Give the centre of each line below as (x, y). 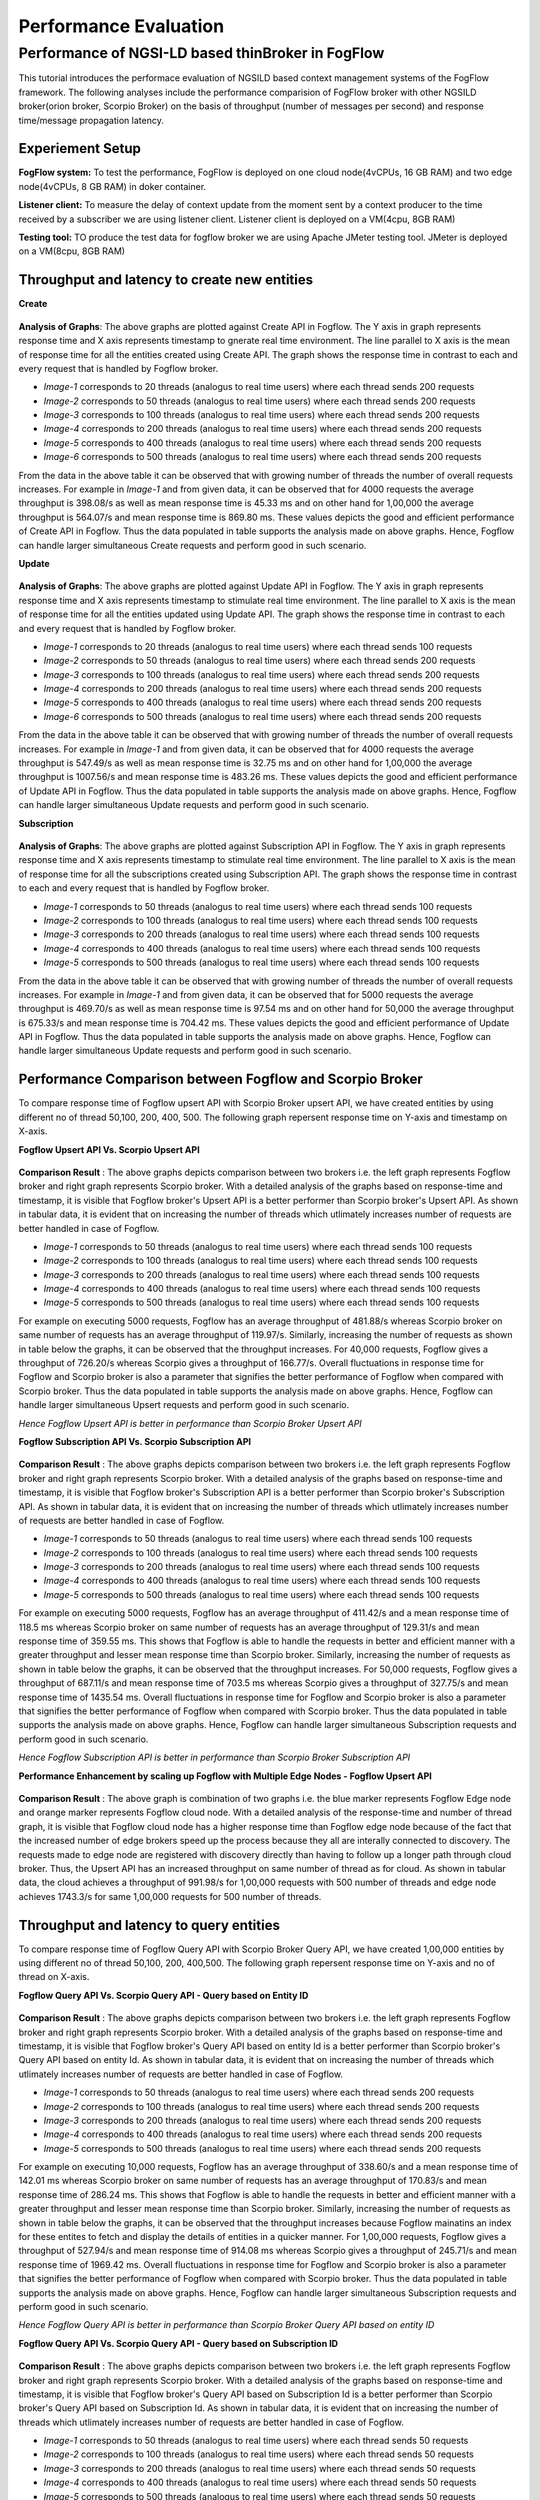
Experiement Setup (80, 148)
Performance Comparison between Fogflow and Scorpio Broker (221, 1079)
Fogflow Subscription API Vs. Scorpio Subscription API (135, 1441)
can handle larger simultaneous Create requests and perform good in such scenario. (192, 545)
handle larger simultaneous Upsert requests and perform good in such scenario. (184, 1405)
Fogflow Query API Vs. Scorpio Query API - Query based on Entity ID (163, 1995)
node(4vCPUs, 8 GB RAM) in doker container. (112, 186)
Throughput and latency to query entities (149, 1925)
